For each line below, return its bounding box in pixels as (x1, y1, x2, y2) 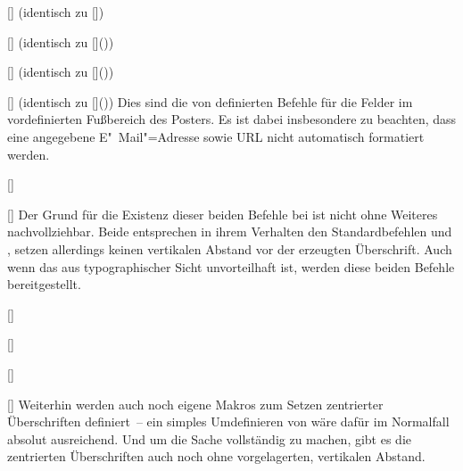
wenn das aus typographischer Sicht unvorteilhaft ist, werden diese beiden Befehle (7, 257, 455, 276)
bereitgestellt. (7, 275, 81, 293)
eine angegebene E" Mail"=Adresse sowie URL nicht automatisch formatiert (7, 127, 425, 145)
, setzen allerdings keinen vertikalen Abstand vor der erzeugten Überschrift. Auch (7, 239, 452, 258)
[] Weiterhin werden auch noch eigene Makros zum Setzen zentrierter (7, 394, 384, 413)
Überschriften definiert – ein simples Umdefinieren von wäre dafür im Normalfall (7, 412, 450, 431)
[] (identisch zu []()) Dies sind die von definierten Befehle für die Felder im (7, 92, 413, 111)
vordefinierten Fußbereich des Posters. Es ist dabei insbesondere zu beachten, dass (7, 110, 457, 128)
